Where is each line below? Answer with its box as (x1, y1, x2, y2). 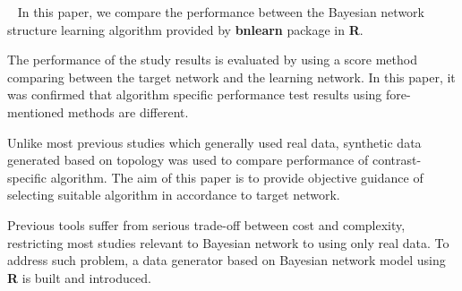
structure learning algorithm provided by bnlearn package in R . (7, 20, 364, 39)
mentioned (7, 102, 64, 121)
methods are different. (68, 102, 189, 121)
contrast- (372, 150, 422, 169)
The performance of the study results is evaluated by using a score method (7, 50, 417, 69)
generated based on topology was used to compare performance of (7, 150, 369, 169)
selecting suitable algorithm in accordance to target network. (7, 185, 340, 204)
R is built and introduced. (7, 268, 151, 287)
